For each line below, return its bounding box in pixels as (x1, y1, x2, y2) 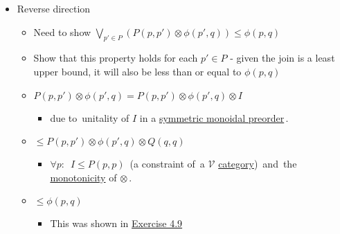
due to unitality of (50, 110, 129, 125)
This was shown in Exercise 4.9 (50, 216, 183, 231)
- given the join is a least (230, 51, 335, 65)
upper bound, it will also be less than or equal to (33, 64, 242, 78)
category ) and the (218, 156, 297, 171)
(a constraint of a (129, 156, 205, 171)
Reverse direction (17, 1, 91, 15)
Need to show (33, 24, 91, 39)
